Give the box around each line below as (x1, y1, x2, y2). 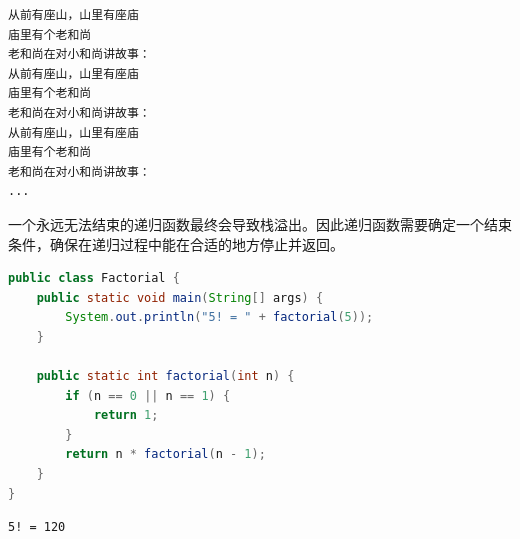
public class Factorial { (8, 271, 180, 286)
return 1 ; (93, 408, 159, 423)
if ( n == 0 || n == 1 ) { (65, 388, 231, 403)
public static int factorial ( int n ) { (36, 369, 295, 384)
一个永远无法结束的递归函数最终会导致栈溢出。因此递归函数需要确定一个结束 (8, 213, 512, 234)
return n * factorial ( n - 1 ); (65, 447, 266, 462)
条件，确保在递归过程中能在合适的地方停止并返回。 (8, 233, 344, 254)
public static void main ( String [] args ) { (36, 290, 324, 305)
